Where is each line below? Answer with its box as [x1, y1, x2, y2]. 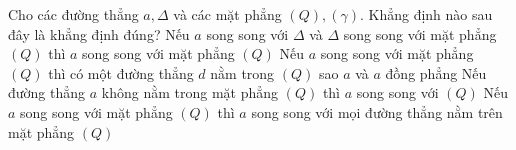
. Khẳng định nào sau [359, 4, 493, 24]
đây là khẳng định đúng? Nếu [8, 23, 190, 44]
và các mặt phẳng [173, 4, 282, 24]
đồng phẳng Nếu [385, 62, 487, 83]
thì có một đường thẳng [48, 62, 194, 83]
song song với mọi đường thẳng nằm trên [251, 101, 503, 122]
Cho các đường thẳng [8, 4, 139, 24]
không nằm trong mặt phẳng [101, 82, 279, 103]
